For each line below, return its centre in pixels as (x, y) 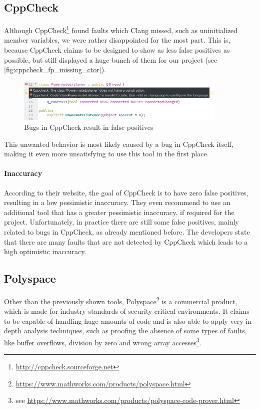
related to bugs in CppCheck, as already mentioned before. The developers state (127, 231)
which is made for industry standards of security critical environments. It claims (127, 311)
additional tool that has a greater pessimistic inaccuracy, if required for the (119, 212)
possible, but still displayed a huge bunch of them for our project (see (110, 59)
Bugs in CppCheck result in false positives (89, 127)
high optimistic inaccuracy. (45, 251)
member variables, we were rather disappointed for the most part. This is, (117, 40)
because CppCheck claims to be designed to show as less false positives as (117, 50)
